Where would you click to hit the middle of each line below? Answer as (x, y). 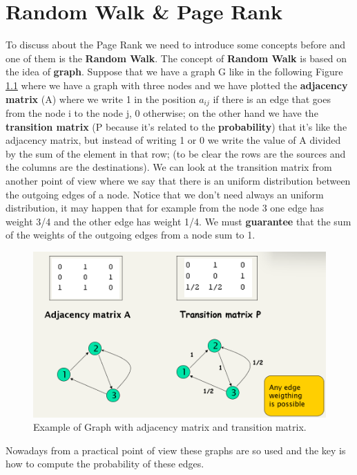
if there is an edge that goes (272, 99)
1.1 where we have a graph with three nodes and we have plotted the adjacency (177, 85)
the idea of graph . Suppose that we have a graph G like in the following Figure (174, 72)
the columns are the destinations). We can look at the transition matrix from (169, 167)
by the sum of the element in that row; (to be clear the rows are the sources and (176, 153)
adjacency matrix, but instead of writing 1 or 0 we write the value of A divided (173, 140)
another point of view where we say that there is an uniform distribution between (178, 180)
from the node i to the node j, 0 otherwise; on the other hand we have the (162, 112)
